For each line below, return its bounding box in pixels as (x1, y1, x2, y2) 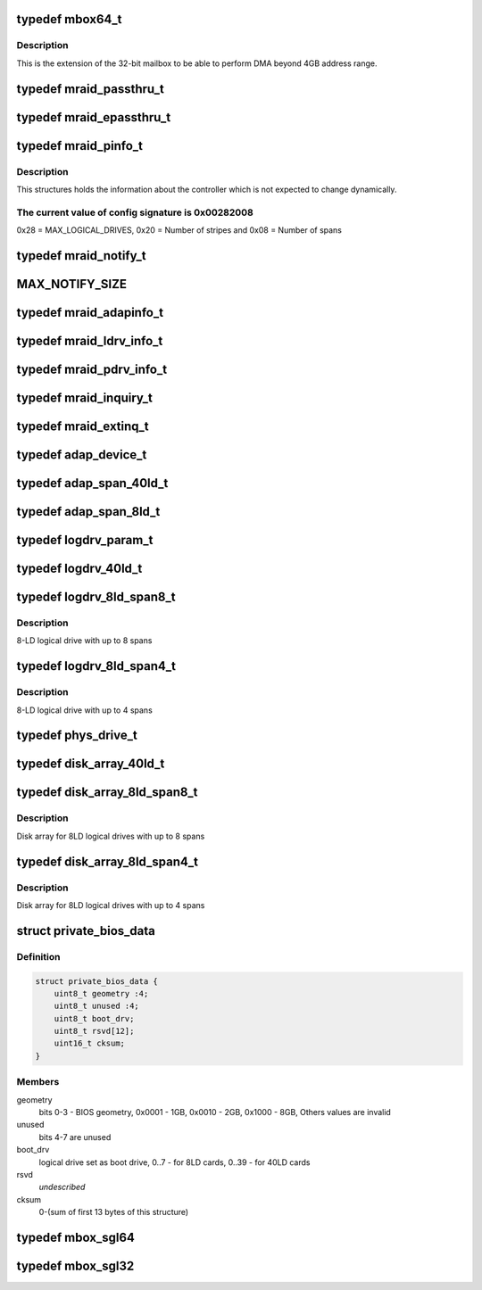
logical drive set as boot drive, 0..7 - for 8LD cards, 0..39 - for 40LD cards (38, 1156, 311, 1168)
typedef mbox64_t (16, 12, 122, 27)
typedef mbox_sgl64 (16, 1229, 136, 1245)
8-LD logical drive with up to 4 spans (16, 705, 154, 715)
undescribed (38, 1182, 86, 1193)
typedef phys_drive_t (16, 728, 137, 743)
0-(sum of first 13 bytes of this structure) (38, 1207, 189, 1218)
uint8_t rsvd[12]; (54, 1026, 135, 1037)
